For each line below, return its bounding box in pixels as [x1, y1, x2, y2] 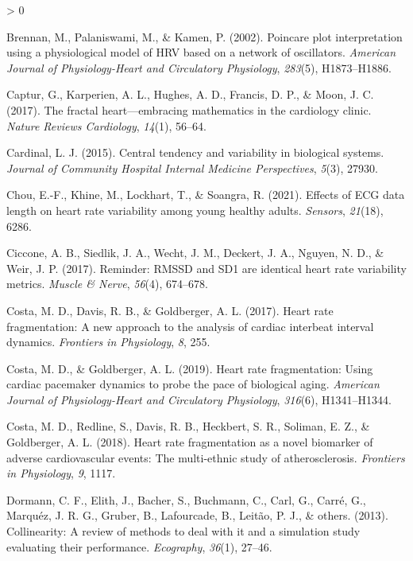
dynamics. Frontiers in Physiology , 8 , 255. [6, 333, 210, 350]
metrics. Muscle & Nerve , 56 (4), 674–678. [6, 275, 208, 292]
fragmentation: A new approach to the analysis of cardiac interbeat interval [6, 318, 374, 334]
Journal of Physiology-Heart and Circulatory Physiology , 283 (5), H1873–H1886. [6, 59, 392, 76]
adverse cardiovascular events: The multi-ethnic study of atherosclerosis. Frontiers [6, 449, 405, 466]
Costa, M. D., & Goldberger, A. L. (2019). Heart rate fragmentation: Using [6, 360, 373, 376]
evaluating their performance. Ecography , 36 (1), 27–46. [6, 538, 272, 555]
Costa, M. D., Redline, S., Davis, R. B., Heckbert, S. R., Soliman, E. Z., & [6, 418, 370, 434]
